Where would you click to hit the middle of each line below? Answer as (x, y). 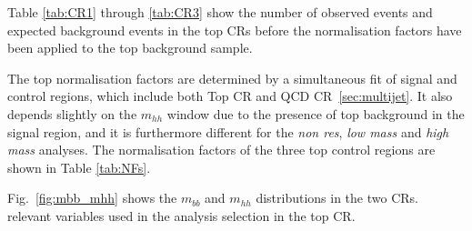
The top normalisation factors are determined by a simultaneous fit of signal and (232, 78)
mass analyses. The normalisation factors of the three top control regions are (221, 150)
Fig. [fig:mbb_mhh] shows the (92, 198)
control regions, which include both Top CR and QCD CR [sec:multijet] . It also (230, 96)
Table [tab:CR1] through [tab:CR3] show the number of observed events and (220, 12)
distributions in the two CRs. (337, 198)
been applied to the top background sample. (130, 48)
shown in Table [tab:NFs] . (79, 167)
